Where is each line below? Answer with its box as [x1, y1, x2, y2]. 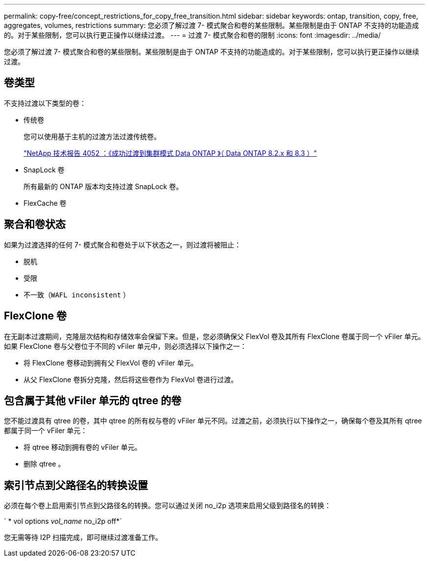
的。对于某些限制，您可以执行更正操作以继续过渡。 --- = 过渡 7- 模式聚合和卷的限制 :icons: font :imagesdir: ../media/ [4, 31, 381, 39]
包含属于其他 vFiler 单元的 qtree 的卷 [4, 394, 182, 407]
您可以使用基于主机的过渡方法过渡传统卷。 [24, 132, 161, 141]
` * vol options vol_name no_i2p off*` [4, 517, 122, 526]
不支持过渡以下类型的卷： [4, 98, 86, 107]
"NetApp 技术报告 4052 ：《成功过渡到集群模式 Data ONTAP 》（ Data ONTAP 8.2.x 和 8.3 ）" [24, 148, 317, 157]
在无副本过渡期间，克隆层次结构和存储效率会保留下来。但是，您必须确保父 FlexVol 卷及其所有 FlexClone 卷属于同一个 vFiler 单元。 [4, 332, 425, 341]
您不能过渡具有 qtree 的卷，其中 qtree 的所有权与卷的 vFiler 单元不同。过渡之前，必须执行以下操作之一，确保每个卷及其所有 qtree [4, 416, 422, 425]
